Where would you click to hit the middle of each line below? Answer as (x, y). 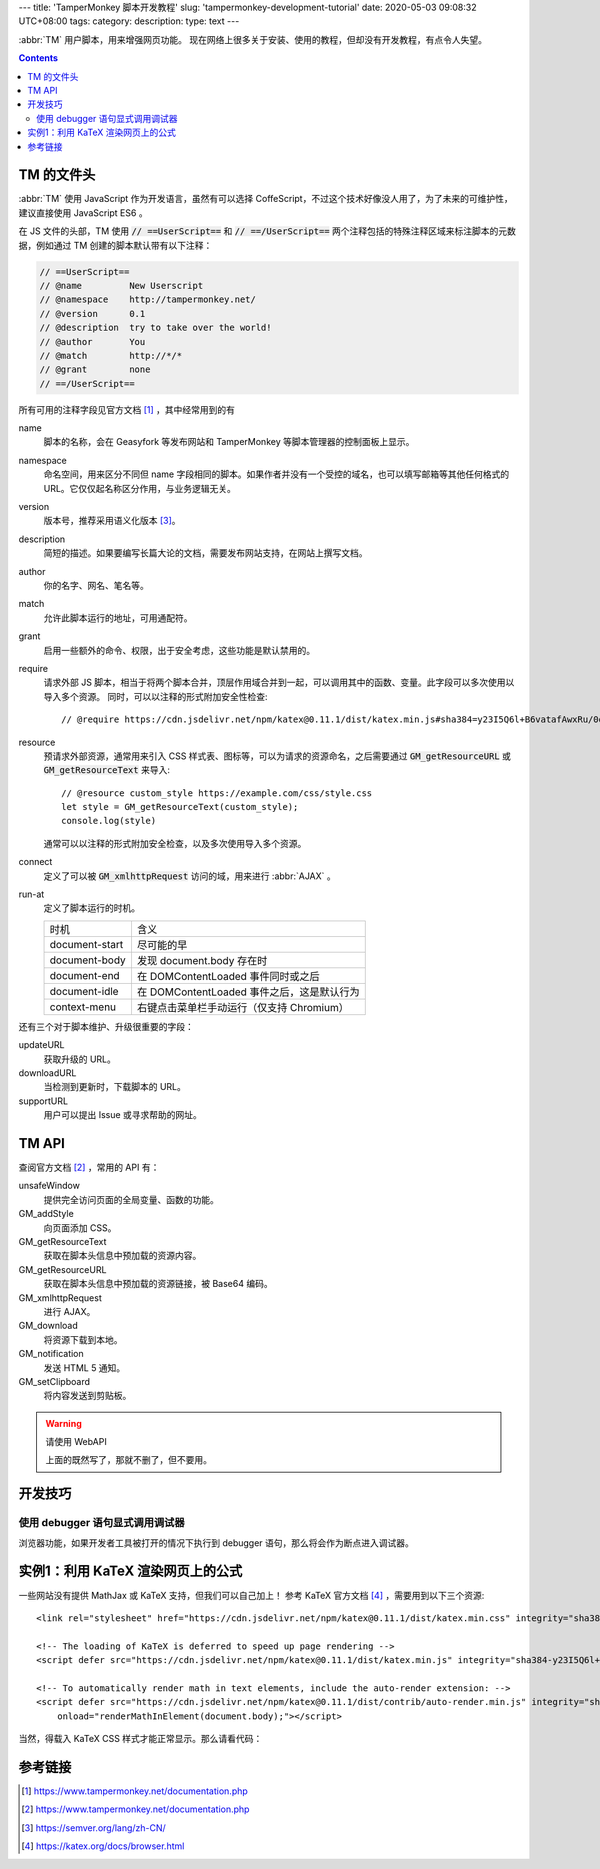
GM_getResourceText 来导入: (106, 770)
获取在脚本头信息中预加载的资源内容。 (122, 1256)
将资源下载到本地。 (83, 1339)
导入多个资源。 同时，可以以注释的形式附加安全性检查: (155, 696)
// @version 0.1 (92, 313)
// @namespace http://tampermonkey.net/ (148, 299)
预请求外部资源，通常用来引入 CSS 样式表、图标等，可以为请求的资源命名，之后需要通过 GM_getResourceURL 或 (277, 756)
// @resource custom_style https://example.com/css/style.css (217, 793)
